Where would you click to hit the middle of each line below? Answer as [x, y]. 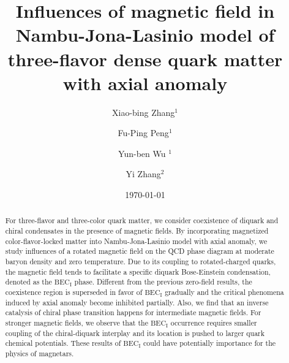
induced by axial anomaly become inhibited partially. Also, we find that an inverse [137, 302]
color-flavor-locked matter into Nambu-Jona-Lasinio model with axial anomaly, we [136, 241]
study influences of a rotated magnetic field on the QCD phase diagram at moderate [140, 251]
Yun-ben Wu [142, 153]
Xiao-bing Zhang [144, 112]
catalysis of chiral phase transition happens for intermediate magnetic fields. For [133, 312]
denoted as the [28, 282]
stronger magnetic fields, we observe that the [77, 323]
